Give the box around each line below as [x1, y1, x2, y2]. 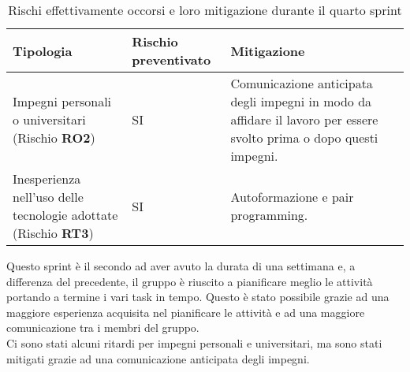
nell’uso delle [13, 188, 84, 206]
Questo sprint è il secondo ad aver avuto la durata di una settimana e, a [6, 258, 356, 273]
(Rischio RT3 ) [13, 224, 94, 242]
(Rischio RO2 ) [13, 128, 95, 147]
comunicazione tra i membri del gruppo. [6, 319, 199, 336]
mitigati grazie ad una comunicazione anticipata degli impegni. [6, 350, 310, 366]
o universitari [13, 110, 86, 128]
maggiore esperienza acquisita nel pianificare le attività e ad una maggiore [6, 303, 365, 320]
